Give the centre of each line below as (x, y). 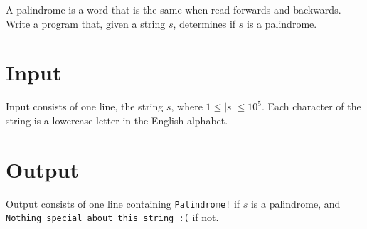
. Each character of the (311, 106)
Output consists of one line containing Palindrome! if (123, 203)
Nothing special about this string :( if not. (112, 217)
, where (187, 106)
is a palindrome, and (296, 203)
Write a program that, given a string (86, 23)
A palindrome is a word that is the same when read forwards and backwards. (174, 9)
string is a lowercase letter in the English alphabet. (117, 120)
